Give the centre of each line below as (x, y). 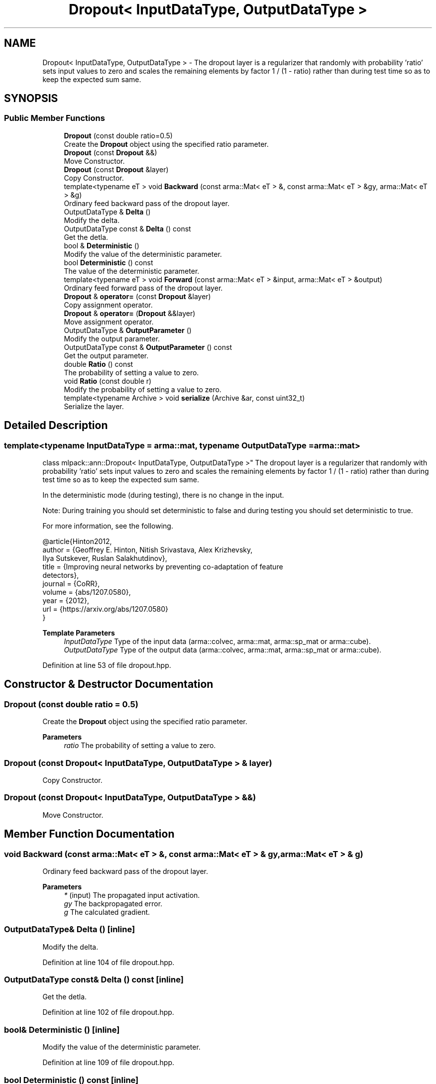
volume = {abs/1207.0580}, (87, 592)
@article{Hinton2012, (77, 542)
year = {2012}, (66, 601)
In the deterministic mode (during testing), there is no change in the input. (163, 495)
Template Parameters (79, 633)
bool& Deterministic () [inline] (62, 1030)
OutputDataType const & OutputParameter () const (148, 347)
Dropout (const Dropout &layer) (116, 169)
